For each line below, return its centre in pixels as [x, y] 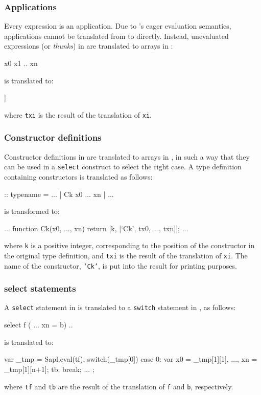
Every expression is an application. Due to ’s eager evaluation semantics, [118, 26]
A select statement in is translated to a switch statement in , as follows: [120, 307]
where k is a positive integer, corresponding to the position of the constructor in [129, 245]
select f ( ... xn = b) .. [39, 325]
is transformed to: [32, 211]
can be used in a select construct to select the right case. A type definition [123, 167]
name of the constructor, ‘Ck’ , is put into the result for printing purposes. [121, 265]
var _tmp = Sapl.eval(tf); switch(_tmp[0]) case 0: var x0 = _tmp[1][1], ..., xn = [131, 359]
